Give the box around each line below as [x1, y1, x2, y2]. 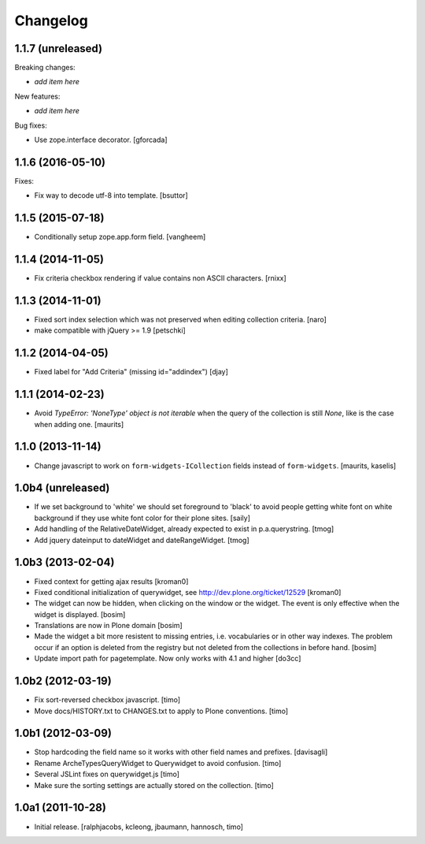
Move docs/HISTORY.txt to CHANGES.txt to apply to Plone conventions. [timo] [34, 706, 289, 716]
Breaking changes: [14, 63, 76, 73]
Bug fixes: [14, 121, 47, 130]
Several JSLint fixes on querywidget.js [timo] [34, 769, 180, 779]
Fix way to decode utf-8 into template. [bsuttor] [34, 191, 188, 200]
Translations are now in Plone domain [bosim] [34, 621, 183, 630]
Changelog [14, 12, 88, 29]
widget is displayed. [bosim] [34, 609, 126, 619]
